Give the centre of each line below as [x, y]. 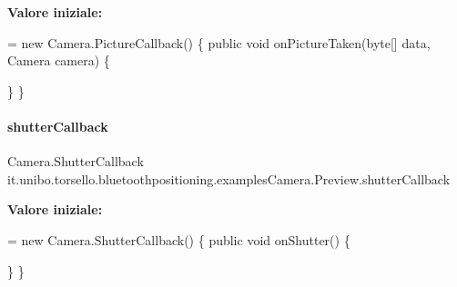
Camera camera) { [59, 60]
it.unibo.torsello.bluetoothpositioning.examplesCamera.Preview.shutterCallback [229, 178]
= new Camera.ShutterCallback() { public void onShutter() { [179, 239]
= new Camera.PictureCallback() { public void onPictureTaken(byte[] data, [219, 42]
